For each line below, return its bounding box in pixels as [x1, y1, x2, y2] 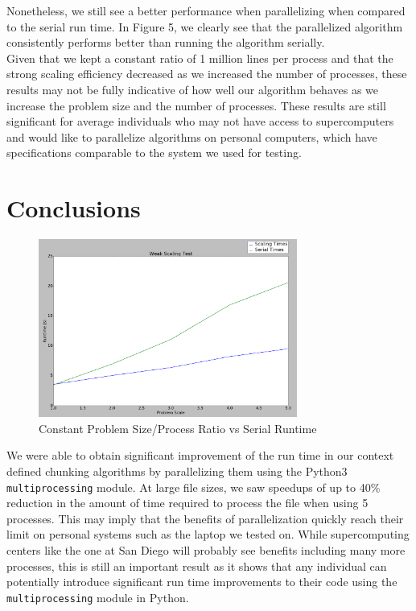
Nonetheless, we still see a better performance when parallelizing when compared [6, 2, 406, 19]
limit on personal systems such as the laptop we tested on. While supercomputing [6, 526, 410, 543]
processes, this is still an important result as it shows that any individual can [6, 557, 387, 574]
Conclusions [6, 192, 141, 225]
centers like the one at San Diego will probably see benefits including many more [6, 542, 406, 559]
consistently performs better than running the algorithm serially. [6, 34, 325, 51]
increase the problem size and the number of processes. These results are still [6, 97, 386, 114]
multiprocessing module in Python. [6, 588, 189, 605]
